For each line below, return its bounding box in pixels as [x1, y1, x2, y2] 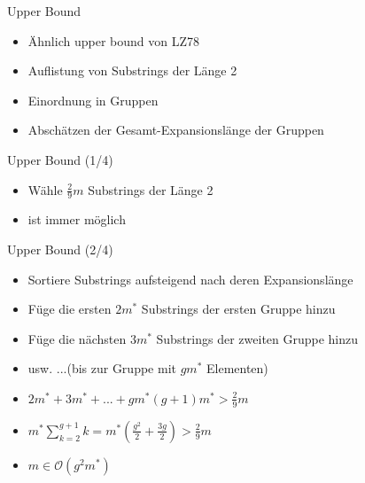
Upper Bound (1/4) [7, 150, 113, 168]
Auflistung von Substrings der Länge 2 [27, 61, 237, 80]
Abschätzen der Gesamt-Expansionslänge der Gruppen [27, 121, 324, 139]
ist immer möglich [27, 210, 126, 229]
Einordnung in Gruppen [27, 90, 159, 109]
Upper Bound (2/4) [7, 239, 113, 258]
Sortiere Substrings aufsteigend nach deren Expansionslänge [27, 269, 353, 288]
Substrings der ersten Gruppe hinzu [141, 300, 336, 318]
